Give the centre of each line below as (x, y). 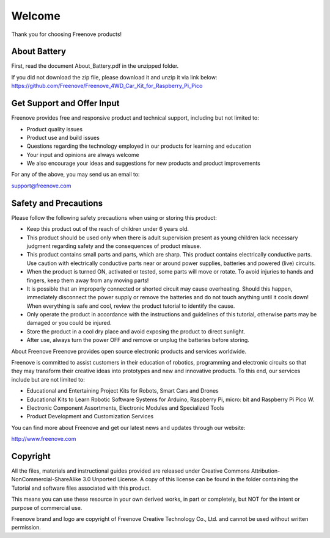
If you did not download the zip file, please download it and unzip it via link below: (114, 77)
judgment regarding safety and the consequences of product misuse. (114, 246)
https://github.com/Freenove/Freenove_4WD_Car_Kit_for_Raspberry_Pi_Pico (107, 86)
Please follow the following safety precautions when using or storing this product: (114, 217)
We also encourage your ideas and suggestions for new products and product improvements (144, 163)
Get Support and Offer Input (65, 104)
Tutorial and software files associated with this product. (81, 488)
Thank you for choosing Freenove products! (67, 34)
